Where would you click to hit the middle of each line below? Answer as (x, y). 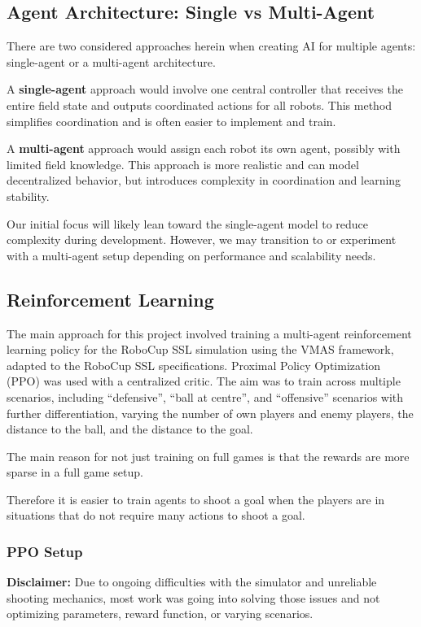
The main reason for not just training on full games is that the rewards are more (208, 456)
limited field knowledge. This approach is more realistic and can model (183, 164)
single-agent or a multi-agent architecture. (111, 61)
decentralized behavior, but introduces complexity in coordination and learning (204, 180)
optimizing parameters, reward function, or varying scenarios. (160, 614)
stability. (28, 196)
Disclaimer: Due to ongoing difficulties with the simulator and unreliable (192, 582)
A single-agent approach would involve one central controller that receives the (205, 89)
